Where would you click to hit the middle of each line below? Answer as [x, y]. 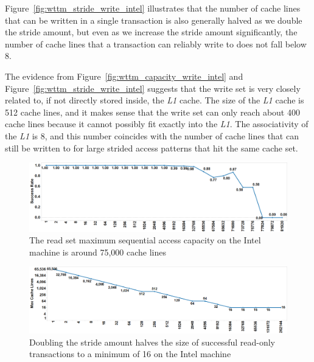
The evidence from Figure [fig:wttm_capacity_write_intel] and [124, 76]
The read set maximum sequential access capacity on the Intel [145, 240]
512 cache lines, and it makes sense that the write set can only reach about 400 [152, 112]
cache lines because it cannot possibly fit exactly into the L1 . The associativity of [157, 124]
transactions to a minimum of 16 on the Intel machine [130, 354]
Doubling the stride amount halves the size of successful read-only [152, 342]
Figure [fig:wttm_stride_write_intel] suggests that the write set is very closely [153, 88]
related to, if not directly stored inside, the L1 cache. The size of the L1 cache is [155, 100]
